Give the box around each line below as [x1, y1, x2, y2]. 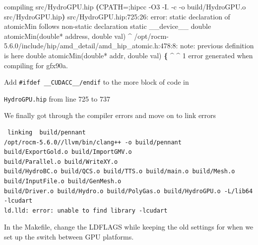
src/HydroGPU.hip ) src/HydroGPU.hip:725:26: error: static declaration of [4, 11, 230, 21]
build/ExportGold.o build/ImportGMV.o [4, 148, 132, 156]
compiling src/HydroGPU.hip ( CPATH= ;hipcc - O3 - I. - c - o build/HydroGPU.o [4, 1, 246, 11]
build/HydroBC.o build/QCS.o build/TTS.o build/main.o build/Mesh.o [4, 168, 235, 175]
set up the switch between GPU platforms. [4, 232, 134, 242]
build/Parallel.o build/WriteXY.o [4, 158, 118, 165]
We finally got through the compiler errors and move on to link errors [4, 110, 216, 121]
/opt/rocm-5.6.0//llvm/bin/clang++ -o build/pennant [4, 138, 182, 146]
